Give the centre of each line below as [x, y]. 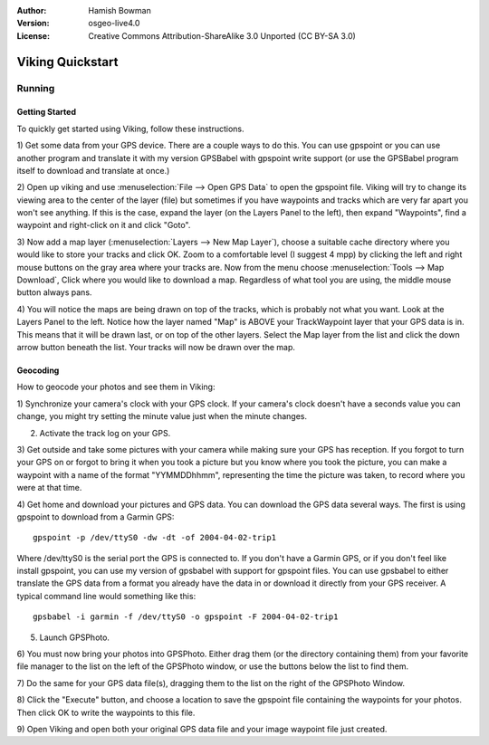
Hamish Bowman [120, 10]
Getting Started [47, 112]
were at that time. [49, 488]
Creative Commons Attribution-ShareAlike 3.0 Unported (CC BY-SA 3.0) [222, 35]
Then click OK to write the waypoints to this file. [106, 712]
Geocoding [38, 370]
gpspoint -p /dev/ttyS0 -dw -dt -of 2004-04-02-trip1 [154, 538]
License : [33, 35]
